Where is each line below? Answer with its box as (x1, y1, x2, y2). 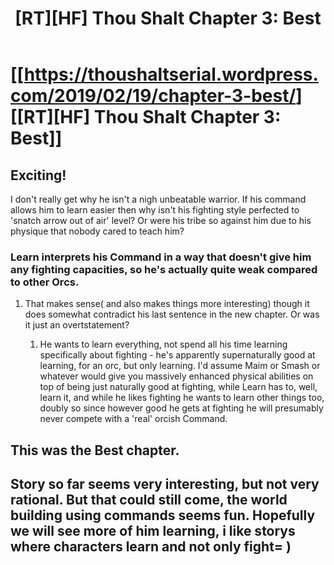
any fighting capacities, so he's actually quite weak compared (10, 262, 318, 276)
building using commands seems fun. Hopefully (10, 507, 316, 524)
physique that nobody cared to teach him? (10, 225, 185, 237)
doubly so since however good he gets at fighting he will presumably (39, 402, 324, 414)
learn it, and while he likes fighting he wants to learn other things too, (39, 392, 325, 404)
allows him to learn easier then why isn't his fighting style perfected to (10, 204, 300, 216)
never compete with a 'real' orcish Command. (39, 413, 228, 425)
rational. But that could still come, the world (10, 492, 288, 509)
